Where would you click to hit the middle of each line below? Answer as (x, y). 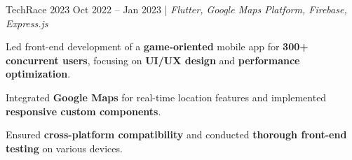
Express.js (27, 23)
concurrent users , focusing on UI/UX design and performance (153, 60)
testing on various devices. (64, 148)
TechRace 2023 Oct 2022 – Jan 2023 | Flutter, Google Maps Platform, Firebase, (176, 9)
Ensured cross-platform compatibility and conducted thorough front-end (176, 134)
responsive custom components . (83, 111)
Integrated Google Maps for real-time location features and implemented (166, 97)
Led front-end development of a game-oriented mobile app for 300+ (157, 46)
